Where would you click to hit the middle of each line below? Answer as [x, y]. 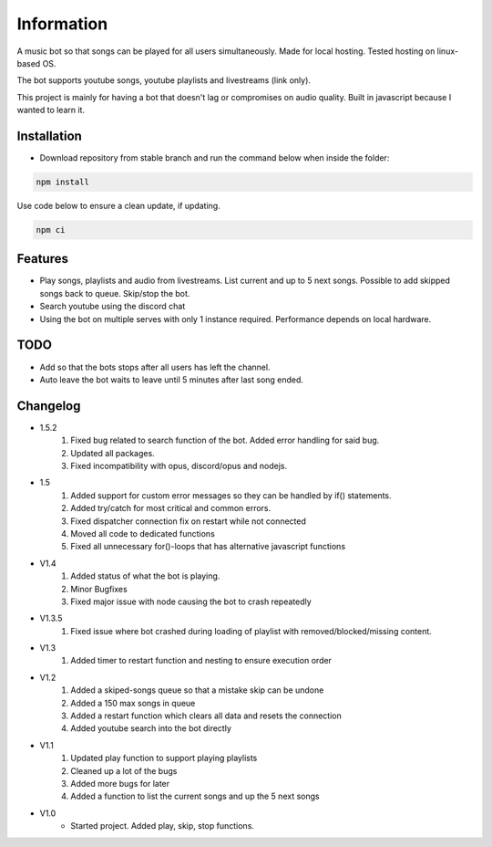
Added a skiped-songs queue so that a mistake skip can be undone [197, 690]
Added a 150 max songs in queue [133, 703]
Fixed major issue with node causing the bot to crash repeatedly [191, 601]
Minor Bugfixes [99, 589]
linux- [448, 51]
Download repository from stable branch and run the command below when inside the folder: [215, 158]
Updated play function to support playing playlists [164, 758]
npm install [63, 182]
